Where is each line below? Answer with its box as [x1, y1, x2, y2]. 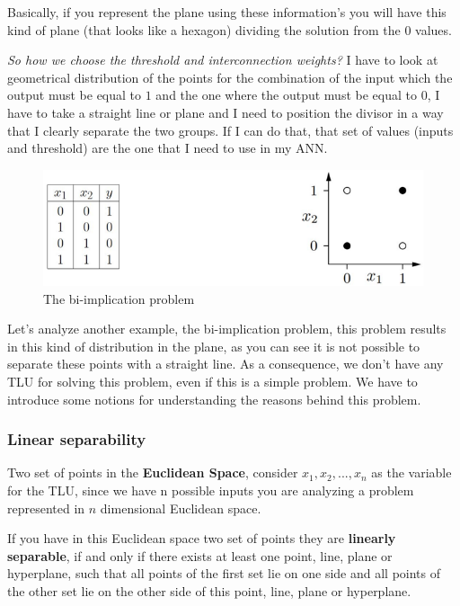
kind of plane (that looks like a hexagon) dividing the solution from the [7, 20, 401, 39]
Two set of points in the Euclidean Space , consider [7, 463, 298, 482]
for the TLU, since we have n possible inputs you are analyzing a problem [7, 480, 414, 499]
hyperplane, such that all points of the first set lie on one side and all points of [7, 564, 441, 583]
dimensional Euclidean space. [100, 498, 261, 517]
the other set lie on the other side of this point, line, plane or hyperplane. [7, 581, 411, 600]
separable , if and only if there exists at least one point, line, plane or [7, 546, 393, 565]
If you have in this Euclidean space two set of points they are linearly [7, 529, 396, 548]
